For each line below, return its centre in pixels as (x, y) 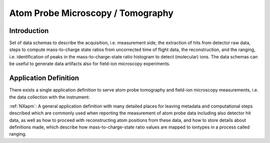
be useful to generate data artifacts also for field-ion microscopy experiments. (90, 64)
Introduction (29, 31)
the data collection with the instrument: (49, 97)
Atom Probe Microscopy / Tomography (91, 13)
